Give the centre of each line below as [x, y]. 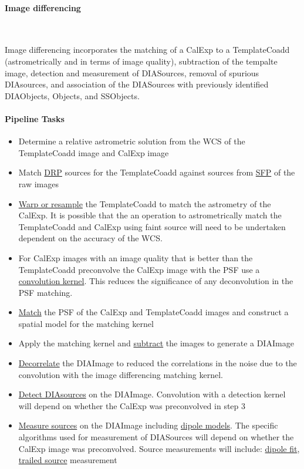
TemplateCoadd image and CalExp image [94, 152]
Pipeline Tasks [35, 118]
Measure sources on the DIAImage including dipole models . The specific [148, 425]
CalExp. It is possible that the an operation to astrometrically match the [150, 215]
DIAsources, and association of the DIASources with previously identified [137, 84]
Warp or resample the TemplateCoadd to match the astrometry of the [145, 203]
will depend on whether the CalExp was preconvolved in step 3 [132, 405]
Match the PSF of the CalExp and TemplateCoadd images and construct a [153, 312]
